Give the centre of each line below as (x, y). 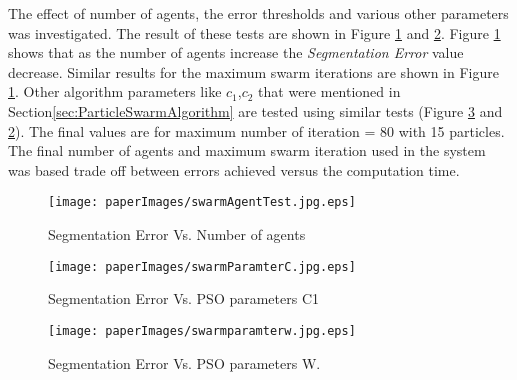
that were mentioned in (329, 91)
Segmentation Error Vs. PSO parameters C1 (184, 298)
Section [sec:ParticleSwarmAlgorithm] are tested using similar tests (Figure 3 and (255, 110)
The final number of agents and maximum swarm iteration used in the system (247, 150)
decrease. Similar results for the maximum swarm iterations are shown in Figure (253, 71)
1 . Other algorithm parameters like (115, 91)
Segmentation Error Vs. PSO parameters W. (184, 362)
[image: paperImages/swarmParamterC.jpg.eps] (202, 266)
